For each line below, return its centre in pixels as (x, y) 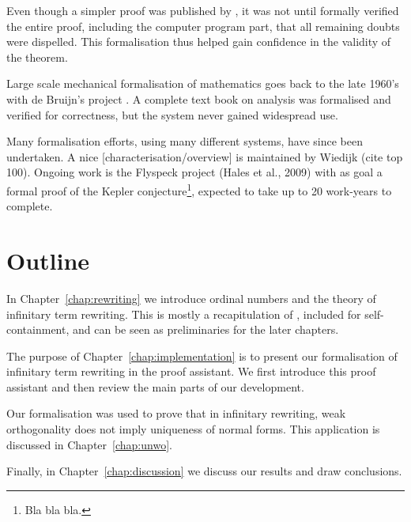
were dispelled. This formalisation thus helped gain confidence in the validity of (199, 42)
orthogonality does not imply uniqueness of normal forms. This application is (193, 429)
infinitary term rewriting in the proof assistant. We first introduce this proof (191, 371)
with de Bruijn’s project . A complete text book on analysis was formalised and (199, 98)
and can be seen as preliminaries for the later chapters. (205, 329)
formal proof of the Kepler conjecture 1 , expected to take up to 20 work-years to (199, 189)
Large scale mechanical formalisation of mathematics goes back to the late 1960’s (203, 83)
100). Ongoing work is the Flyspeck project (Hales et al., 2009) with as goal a (194, 172)
